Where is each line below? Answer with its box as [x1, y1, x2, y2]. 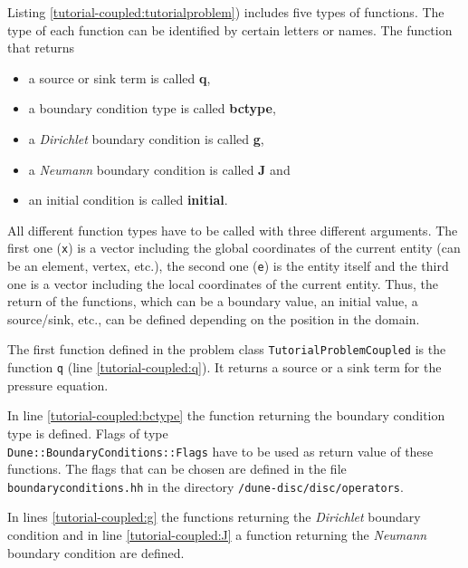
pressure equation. [7, 375, 109, 394]
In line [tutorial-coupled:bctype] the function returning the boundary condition [7, 406, 445, 425]
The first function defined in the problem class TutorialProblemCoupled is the [7, 340, 446, 359]
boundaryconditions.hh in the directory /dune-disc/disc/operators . [7, 477, 404, 496]
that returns [7, 38, 75, 57]
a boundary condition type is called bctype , [28, 99, 276, 118]
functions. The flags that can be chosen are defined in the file [7, 459, 347, 478]
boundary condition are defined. [7, 543, 185, 562]
